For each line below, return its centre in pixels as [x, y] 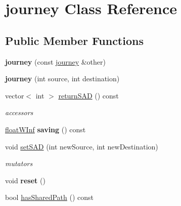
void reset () [25, 180]
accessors [19, 112]
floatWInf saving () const [46, 129]
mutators [19, 163]
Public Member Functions [74, 40]
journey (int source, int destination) [62, 79]
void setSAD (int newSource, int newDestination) [82, 146]
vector [15, 95]
